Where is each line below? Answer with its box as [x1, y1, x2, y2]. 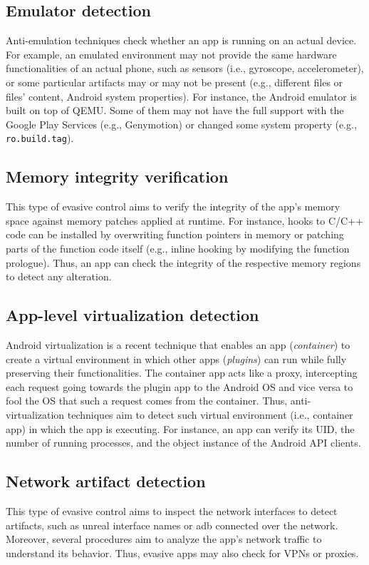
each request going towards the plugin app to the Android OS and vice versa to [6, 379, 353, 394]
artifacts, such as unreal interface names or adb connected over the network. [6, 517, 338, 532]
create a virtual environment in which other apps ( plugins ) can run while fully [6, 351, 347, 366]
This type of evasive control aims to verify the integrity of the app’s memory [6, 199, 341, 214]
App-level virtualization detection [6, 304, 259, 326]
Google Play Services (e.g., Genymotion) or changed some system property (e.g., [6, 116, 357, 131]
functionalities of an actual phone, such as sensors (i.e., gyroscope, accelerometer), [6, 61, 364, 76]
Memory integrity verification [6, 166, 229, 188]
